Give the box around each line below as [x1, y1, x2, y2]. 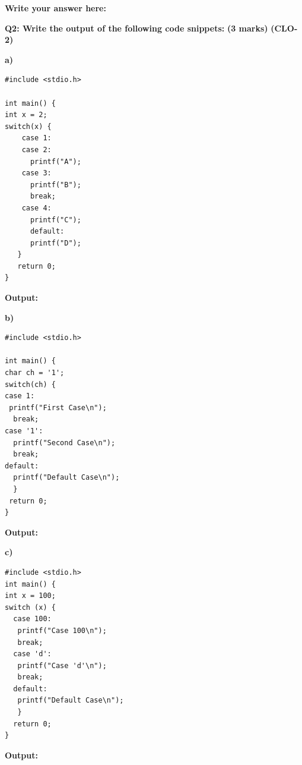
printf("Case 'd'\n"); [17, 661, 107, 670]
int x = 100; [5, 591, 56, 600]
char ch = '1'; [5, 369, 65, 377]
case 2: [21, 145, 52, 154]
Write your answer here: [5, 2, 106, 14]
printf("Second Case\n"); [13, 438, 116, 447]
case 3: [21, 169, 52, 178]
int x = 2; [5, 111, 47, 119]
